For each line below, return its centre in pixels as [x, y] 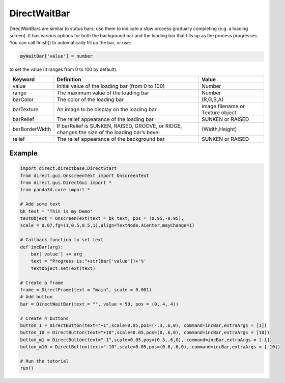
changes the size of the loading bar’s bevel [108, 132]
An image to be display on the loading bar [107, 109]
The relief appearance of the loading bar [105, 119]
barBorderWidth [32, 129]
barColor [23, 99]
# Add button [36, 297]
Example [23, 153]
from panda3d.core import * [55, 190]
